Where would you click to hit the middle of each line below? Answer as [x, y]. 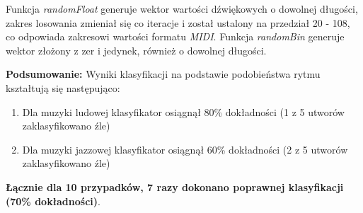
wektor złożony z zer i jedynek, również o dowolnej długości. [136, 50]
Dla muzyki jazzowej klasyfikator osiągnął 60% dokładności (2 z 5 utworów [185, 149]
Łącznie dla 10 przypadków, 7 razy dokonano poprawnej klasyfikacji [175, 186]
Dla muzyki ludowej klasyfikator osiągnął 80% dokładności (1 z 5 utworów [183, 111]
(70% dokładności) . [53, 201]
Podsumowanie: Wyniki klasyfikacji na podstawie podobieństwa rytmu [163, 74]
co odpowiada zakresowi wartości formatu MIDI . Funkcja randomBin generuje [175, 36]
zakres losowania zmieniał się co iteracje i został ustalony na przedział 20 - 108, [178, 22]
